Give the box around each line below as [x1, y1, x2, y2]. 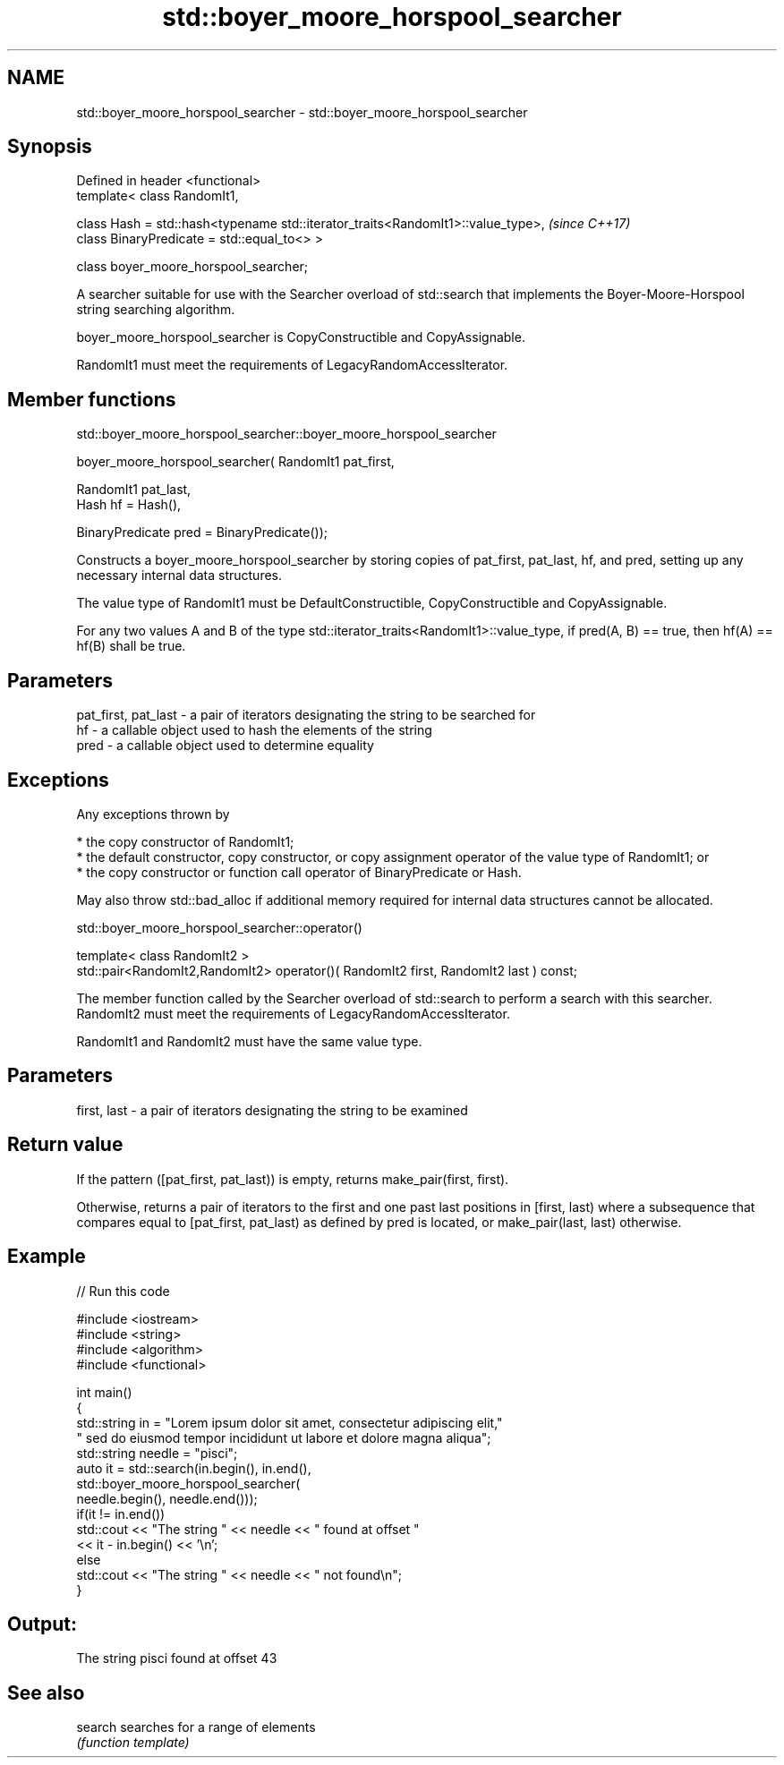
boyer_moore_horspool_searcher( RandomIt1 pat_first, [76, 454, 395, 470]
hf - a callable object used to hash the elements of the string [76, 722, 432, 738]
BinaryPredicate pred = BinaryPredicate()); [76, 524, 328, 541]
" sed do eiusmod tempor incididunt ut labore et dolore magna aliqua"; [76, 1429, 491, 1445]
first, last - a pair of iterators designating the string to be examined [76, 1102, 468, 1118]
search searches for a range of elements [76, 1719, 316, 1735]
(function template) [76, 1735, 190, 1751]
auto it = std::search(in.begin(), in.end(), [76, 1460, 311, 1476]
